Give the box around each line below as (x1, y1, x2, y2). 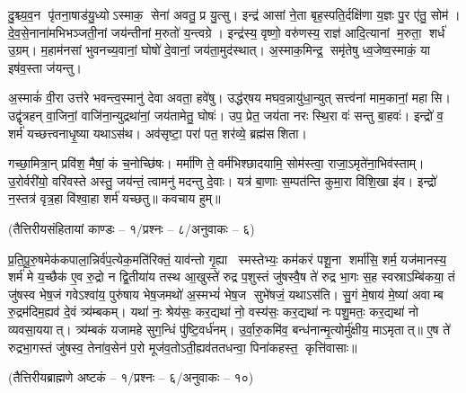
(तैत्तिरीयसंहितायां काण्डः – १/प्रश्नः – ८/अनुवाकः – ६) (8, 219, 255, 237)
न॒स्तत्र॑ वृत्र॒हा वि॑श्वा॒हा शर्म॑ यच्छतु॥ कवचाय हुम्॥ (8, 189, 221, 208)
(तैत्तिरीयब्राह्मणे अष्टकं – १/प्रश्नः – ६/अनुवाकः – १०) (8, 368, 254, 387)
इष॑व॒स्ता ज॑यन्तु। (8, 58, 82, 76)
